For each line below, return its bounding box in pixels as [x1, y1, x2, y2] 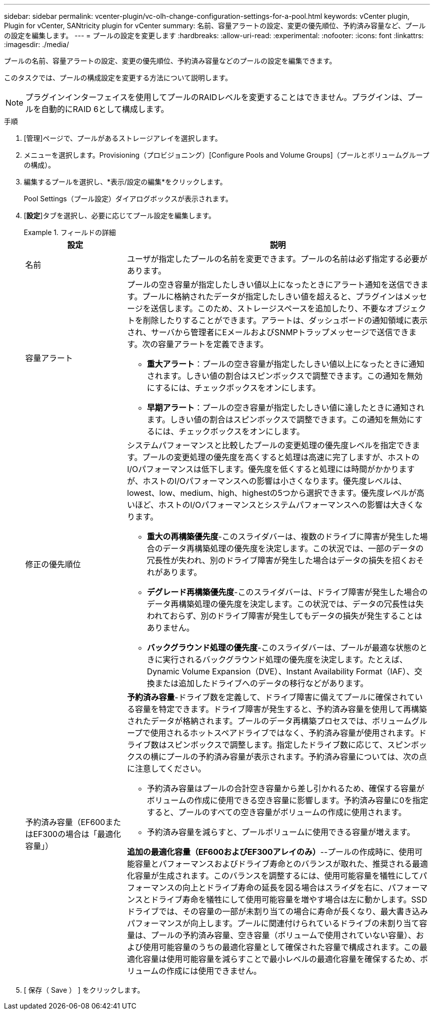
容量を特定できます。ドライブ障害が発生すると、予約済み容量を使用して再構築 [135, 704, 427, 714]
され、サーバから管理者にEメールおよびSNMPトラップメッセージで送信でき [127, 327, 409, 337]
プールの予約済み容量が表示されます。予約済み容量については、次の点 [166, 752, 427, 762]
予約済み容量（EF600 [25, 817, 106, 827]
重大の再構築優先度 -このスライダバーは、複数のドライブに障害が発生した [147, 532, 420, 541]
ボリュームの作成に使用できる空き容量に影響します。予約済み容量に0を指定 [147, 795, 429, 805]
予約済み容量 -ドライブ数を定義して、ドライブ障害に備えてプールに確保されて [127, 692, 415, 702]
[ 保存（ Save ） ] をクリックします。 [24, 986, 144, 994]
